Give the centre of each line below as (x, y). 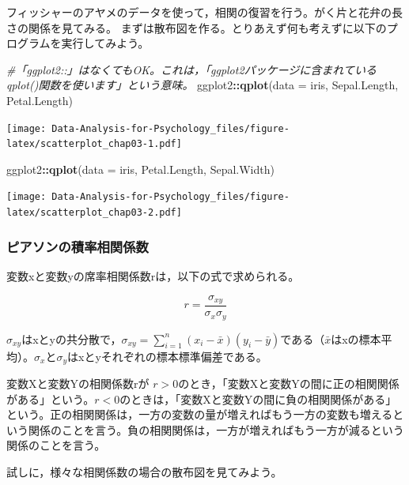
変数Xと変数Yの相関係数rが (78, 383)
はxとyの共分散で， (72, 338)
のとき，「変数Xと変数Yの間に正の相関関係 (289, 383)
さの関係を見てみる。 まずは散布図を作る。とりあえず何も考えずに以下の (197, 27)
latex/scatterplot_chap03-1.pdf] (94, 144)
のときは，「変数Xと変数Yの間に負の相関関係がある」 (258, 399)
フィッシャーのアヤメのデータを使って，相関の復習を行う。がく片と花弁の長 (204, 12)
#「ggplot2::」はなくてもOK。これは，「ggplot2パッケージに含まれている (191, 69)
